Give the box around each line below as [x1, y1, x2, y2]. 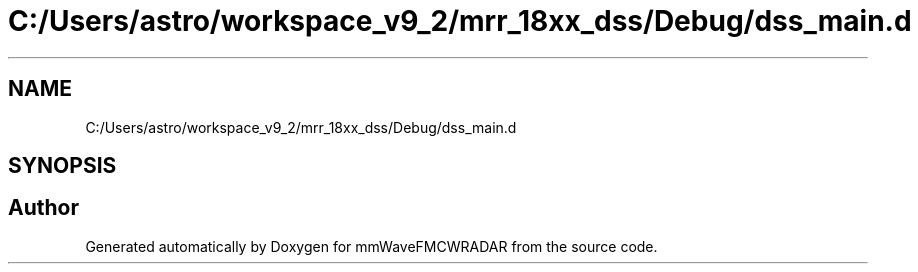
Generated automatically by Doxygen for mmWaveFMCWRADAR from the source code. [85, 237, 658, 255]
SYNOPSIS [8, 153, 117, 179]
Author [8, 195, 79, 221]
